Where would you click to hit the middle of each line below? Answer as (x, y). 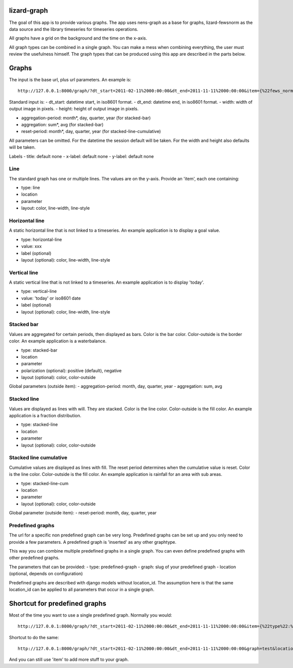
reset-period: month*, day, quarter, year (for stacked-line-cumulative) (91, 132)
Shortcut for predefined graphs (58, 603)
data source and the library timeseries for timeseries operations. (74, 29)
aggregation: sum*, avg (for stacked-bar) (62, 124)
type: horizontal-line (42, 239)
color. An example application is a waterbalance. (58, 341)
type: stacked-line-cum (45, 483)
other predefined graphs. (34, 558)
